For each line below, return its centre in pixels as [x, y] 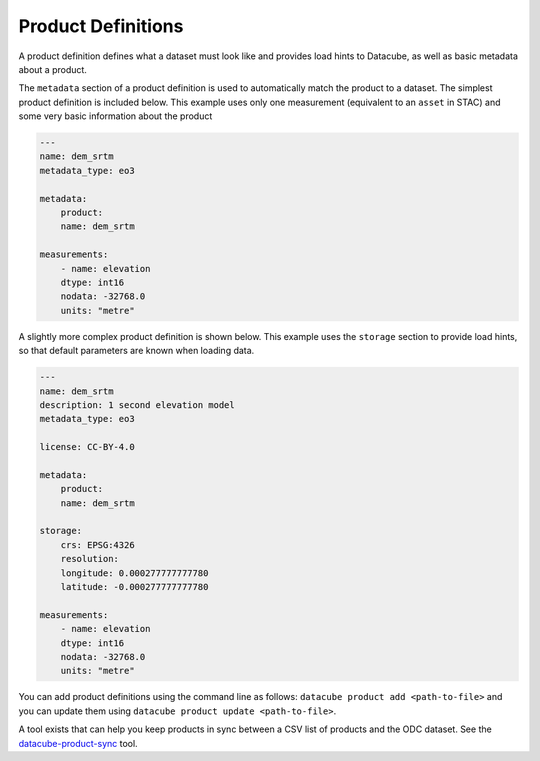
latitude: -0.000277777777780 [134, 586]
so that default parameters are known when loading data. [136, 351]
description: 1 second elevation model [137, 404]
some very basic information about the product [115, 116]
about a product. [52, 69]
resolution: [90, 559]
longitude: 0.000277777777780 [134, 573]
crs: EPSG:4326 [97, 544]
